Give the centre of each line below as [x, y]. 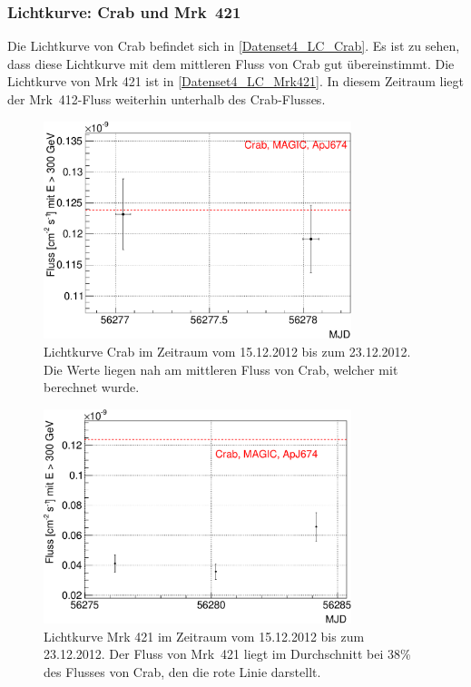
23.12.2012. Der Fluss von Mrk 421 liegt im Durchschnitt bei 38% [227, 654]
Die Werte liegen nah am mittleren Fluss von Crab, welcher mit [221, 369]
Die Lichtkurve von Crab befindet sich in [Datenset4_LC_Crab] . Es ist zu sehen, [234, 46]
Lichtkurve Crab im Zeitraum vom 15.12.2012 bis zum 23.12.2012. [227, 351]
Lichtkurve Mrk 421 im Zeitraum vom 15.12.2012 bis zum [204, 636]
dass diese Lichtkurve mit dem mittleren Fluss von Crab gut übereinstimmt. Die [231, 63]
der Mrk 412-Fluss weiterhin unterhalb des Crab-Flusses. [167, 99]
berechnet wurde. [92, 387]
